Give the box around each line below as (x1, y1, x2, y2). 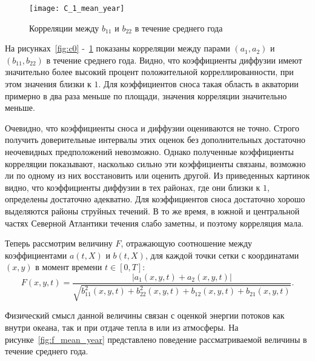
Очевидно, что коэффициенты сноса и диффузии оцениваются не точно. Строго (5, 121, 299, 134)
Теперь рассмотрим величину (5, 237, 113, 250)
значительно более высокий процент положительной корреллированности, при (5, 65, 294, 78)
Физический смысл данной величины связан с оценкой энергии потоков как (5, 309, 285, 322)
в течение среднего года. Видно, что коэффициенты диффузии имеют (46, 53, 302, 66)
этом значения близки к (5, 78, 91, 90)
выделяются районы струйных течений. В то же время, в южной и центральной (5, 204, 300, 217)
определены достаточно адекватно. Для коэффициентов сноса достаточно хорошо (5, 193, 305, 205)
